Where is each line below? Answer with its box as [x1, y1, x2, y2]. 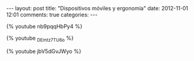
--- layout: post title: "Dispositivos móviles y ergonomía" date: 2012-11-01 [6, 5, 189, 11]
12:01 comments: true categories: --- [6, 11, 98, 18]
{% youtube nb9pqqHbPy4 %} [6, 23, 83, 30]
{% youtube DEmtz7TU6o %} [6, 34, 74, 43]
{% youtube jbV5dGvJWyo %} [6, 47, 82, 55]
